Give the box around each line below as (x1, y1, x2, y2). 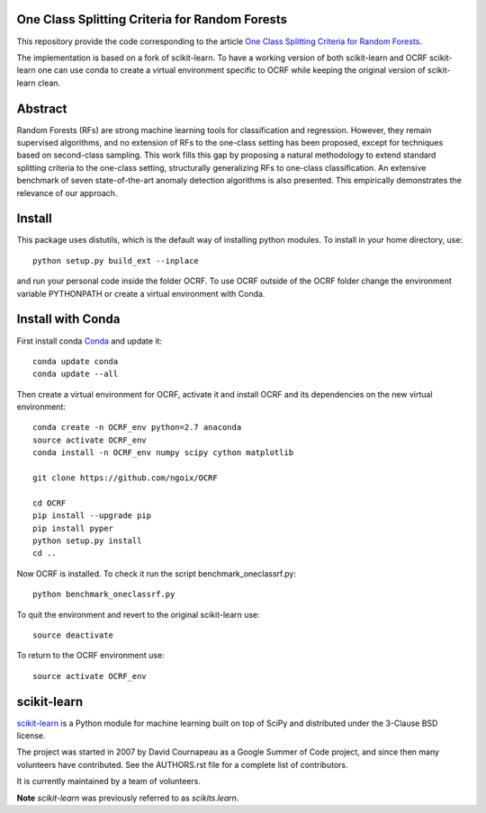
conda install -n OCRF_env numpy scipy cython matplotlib (32, 448, 294, 458)
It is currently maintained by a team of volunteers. (16, 776, 202, 787)
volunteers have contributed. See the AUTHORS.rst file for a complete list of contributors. (16, 759, 348, 770)
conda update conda (32, 356, 119, 366)
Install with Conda (16, 311, 121, 327)
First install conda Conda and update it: (16, 335, 162, 346)
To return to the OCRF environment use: (16, 650, 166, 661)
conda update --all (32, 369, 119, 380)
